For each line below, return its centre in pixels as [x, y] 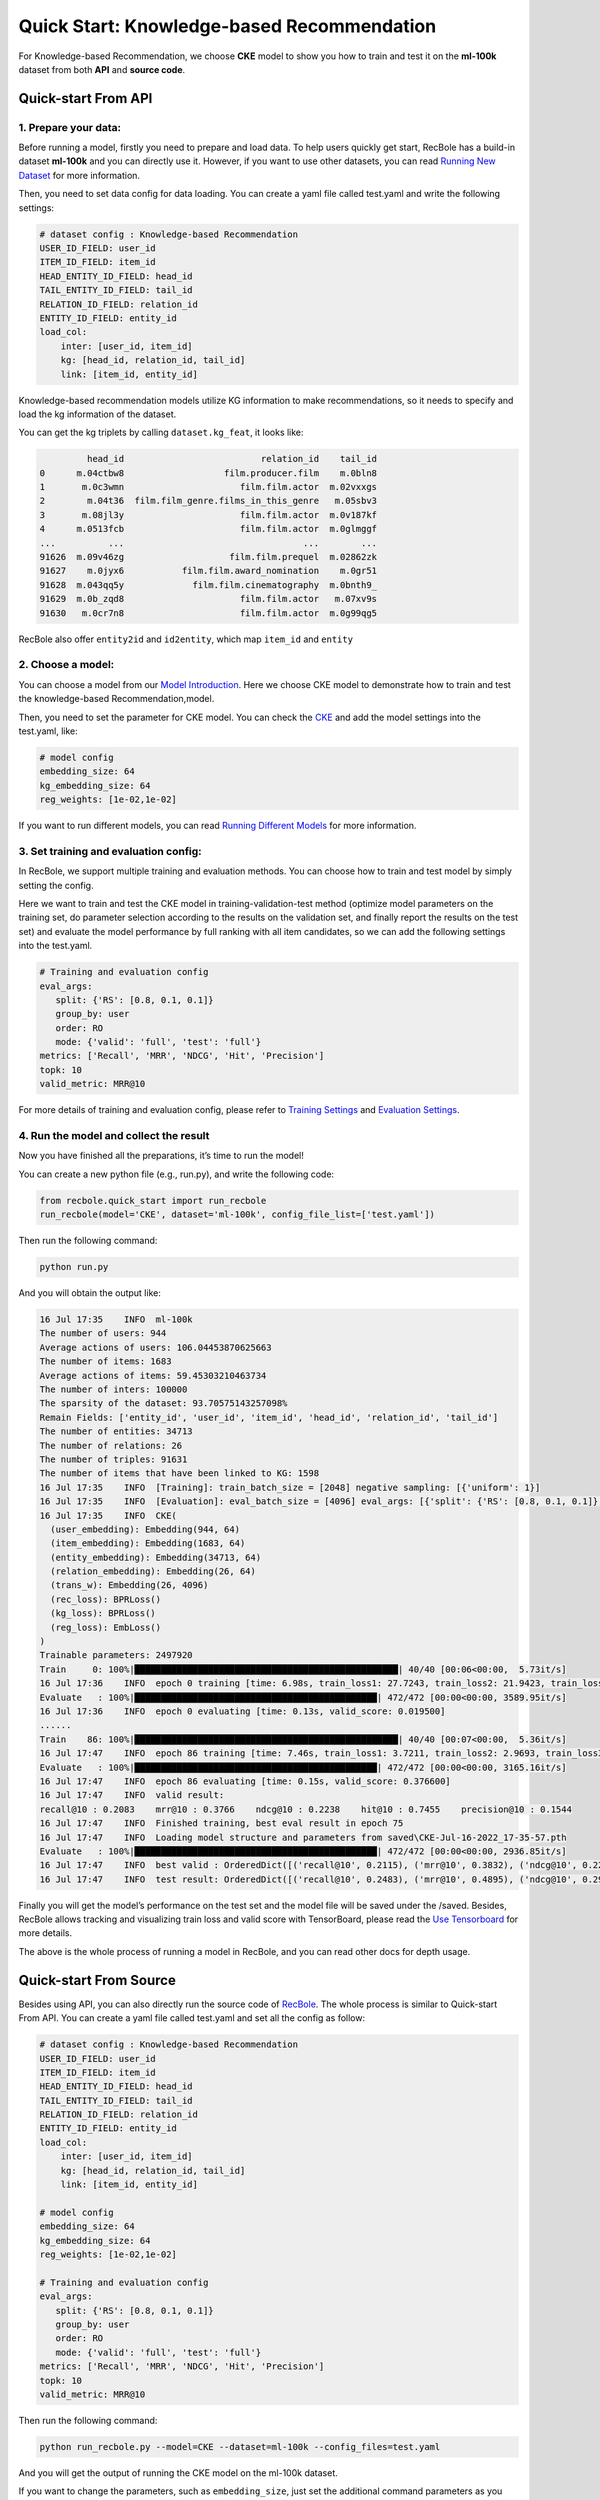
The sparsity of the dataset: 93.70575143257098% [163, 1403]
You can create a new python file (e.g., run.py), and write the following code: [176, 1174]
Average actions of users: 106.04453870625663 [155, 1347]
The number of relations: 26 [111, 1445]
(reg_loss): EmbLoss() [106, 1627]
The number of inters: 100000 [113, 1389]
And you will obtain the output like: [90, 1293]
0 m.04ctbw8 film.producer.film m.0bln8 [208, 473]
